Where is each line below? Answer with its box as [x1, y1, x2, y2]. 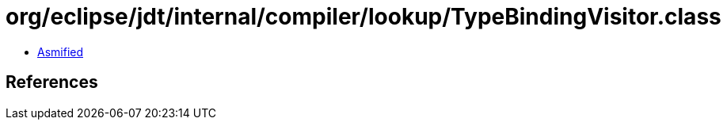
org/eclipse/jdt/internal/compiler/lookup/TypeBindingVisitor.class [6, 3, 721, 30]
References [6, 72, 98, 93]
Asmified [37, 44, 84, 59]
